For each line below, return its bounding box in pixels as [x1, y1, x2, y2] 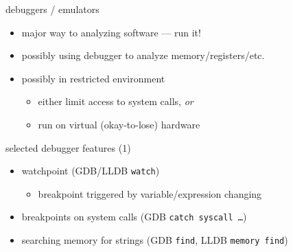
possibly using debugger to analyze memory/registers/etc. [21, 48, 265, 62]
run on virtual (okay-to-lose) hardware [38, 117, 200, 131]
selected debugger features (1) [5, 140, 131, 154]
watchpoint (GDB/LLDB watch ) [21, 163, 160, 178]
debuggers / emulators [5, 2, 99, 16]
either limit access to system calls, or [38, 94, 194, 108]
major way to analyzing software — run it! [21, 25, 201, 39]
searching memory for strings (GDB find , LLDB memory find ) [21, 233, 288, 247]
